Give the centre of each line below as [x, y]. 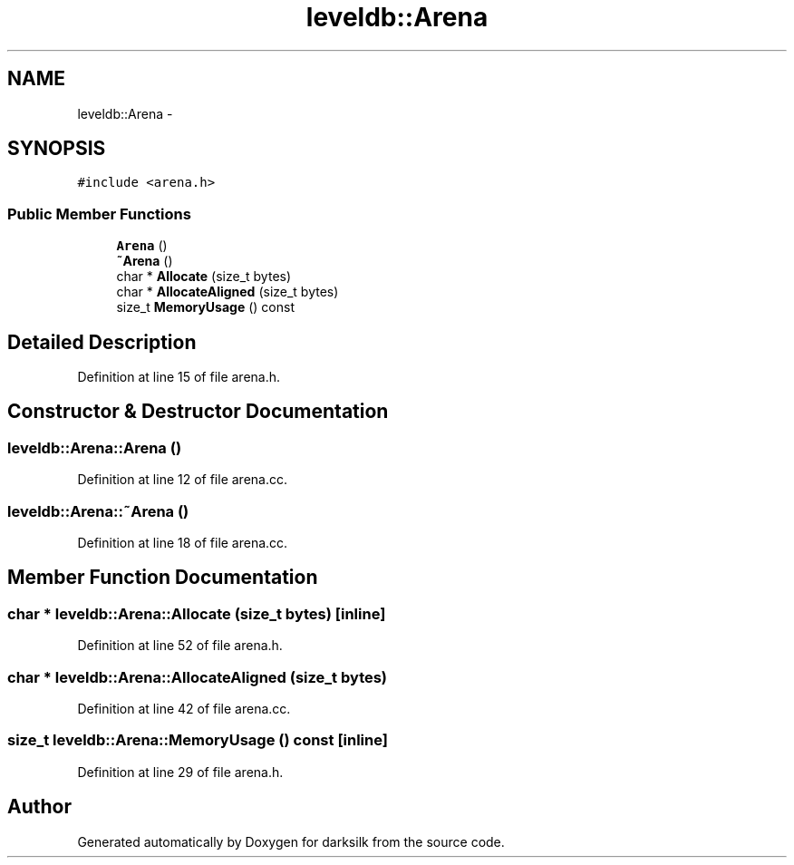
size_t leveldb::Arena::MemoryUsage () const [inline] [198, 740]
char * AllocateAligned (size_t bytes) [228, 292]
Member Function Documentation [163, 578]
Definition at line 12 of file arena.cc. [182, 480]
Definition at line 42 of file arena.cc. [184, 708]
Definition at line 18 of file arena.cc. [183, 543]
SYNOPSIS [57, 149]
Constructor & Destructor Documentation [198, 412]
